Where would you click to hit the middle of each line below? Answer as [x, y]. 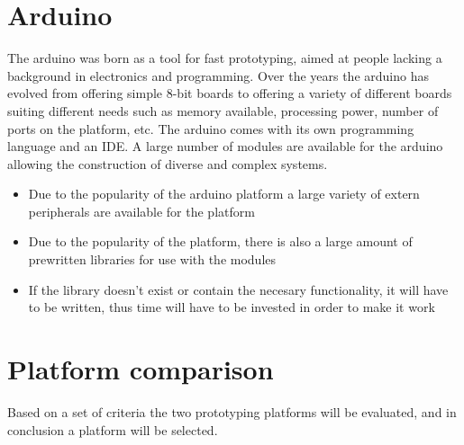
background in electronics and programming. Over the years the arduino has [218, 75]
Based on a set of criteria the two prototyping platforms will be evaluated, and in [232, 411]
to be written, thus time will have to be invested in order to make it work [232, 307]
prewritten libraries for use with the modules [152, 259]
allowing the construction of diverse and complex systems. [168, 163]
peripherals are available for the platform [141, 211]
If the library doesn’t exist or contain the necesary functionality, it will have [238, 289]
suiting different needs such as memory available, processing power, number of [223, 110]
